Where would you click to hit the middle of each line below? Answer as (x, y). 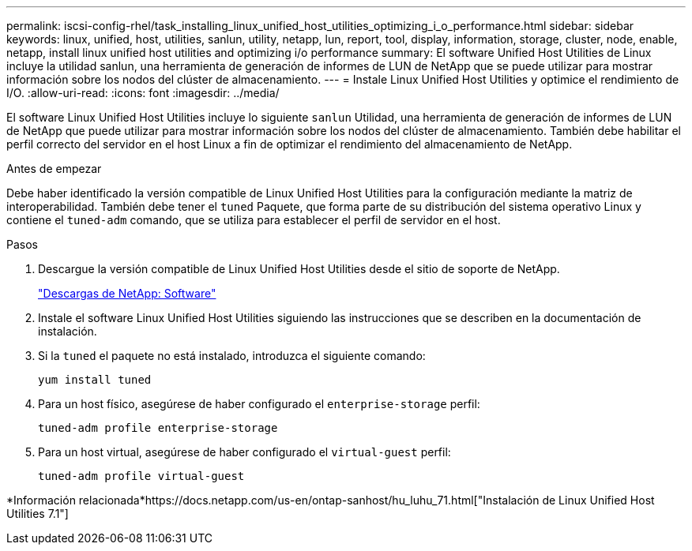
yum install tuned (95, 380)
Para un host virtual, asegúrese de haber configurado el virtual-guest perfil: (244, 452)
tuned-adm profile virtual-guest (141, 476)
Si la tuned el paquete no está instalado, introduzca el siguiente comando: (232, 356)
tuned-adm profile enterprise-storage (158, 428)
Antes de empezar (54, 169)
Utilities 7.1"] (38, 514)
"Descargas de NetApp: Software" (127, 293)
